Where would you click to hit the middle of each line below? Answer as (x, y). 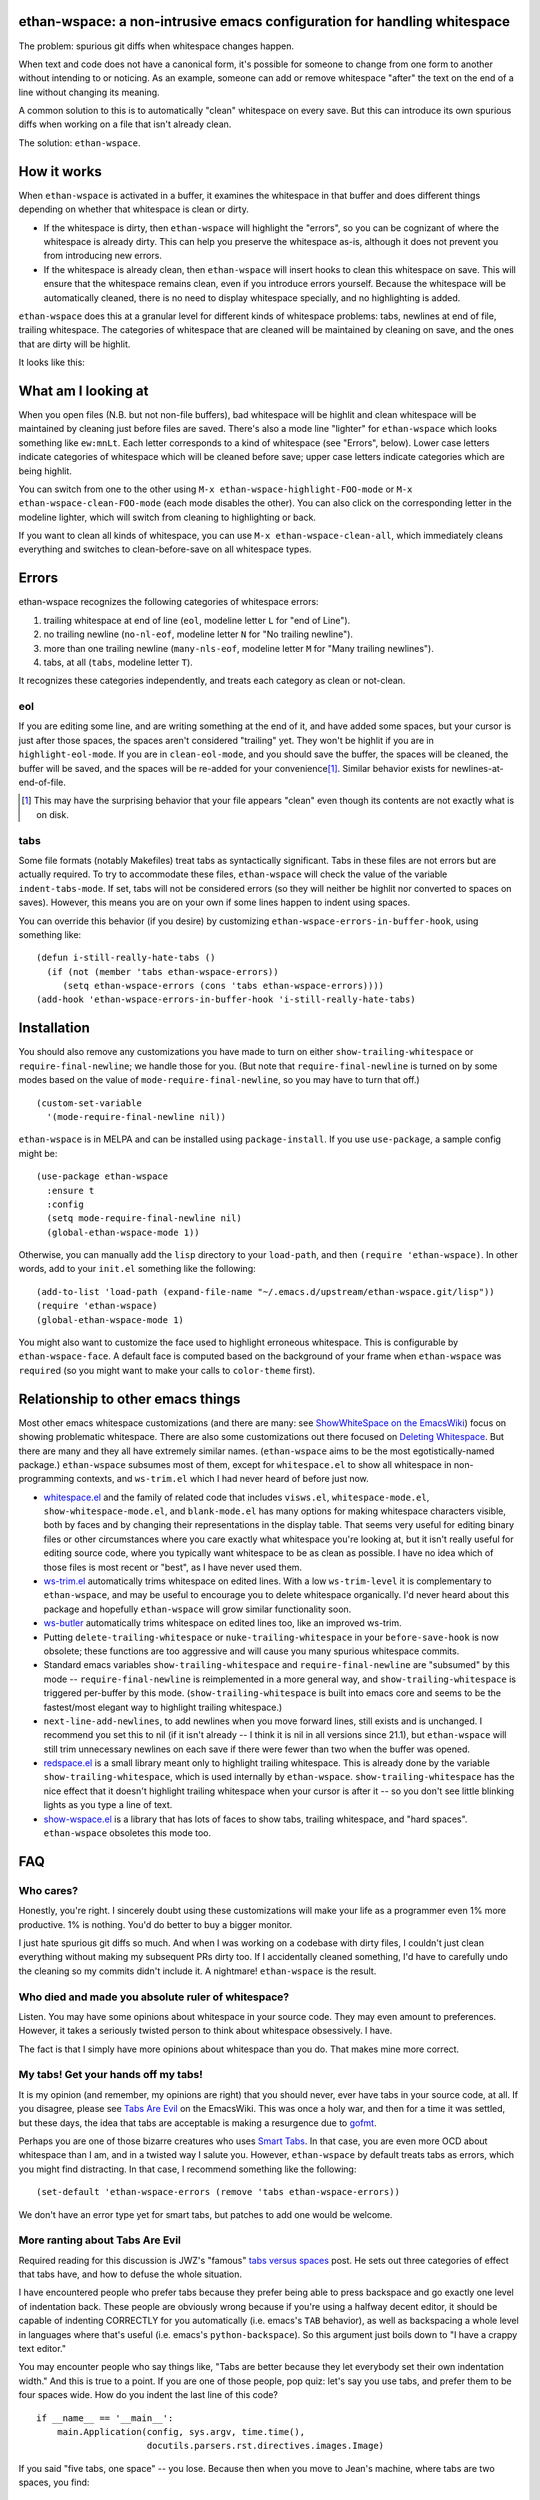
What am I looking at (83, 390)
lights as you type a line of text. (108, 1805)
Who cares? (48, 1890)
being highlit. (45, 471)
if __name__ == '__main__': (105, 2418)
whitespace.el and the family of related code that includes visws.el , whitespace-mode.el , (236, 1497)
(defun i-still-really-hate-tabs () (126, 958)
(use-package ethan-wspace (102, 1176)
